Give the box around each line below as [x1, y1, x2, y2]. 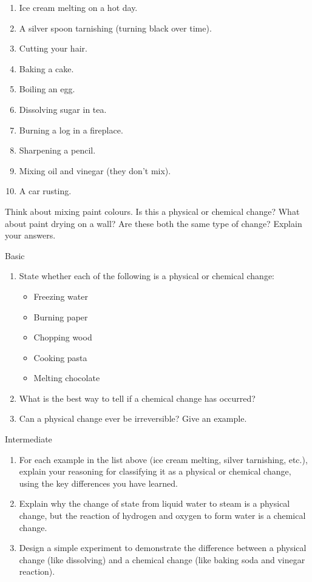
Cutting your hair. [19, 42, 87, 55]
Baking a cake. [19, 62, 74, 75]
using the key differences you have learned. [19, 476, 178, 489]
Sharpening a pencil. [19, 144, 96, 157]
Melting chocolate [33, 371, 100, 384]
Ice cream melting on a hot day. [19, 1, 138, 13]
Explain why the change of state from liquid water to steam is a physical [19, 497, 290, 510]
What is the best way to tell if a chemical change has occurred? [19, 391, 256, 404]
